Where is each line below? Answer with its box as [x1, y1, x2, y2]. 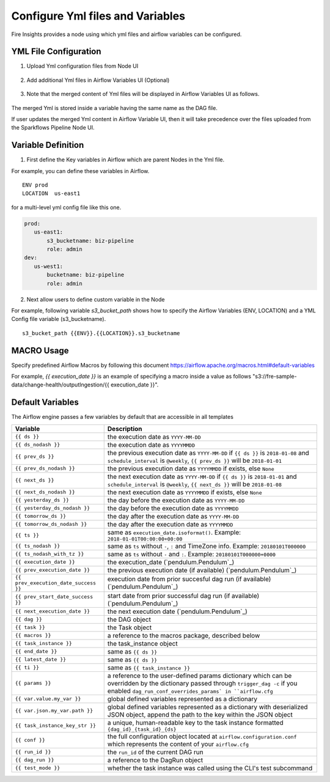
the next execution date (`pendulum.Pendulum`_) [107, 607, 248, 616]
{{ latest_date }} [15, 656, 67, 663]
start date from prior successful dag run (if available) [107, 591, 260, 600]
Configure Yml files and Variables [11, 9, 186, 23]
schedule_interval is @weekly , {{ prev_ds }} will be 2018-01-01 [107, 456, 282, 465]
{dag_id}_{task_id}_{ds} [107, 726, 177, 732]
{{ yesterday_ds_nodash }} [15, 505, 90, 512]
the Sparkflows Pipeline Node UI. [11, 124, 95, 131]
